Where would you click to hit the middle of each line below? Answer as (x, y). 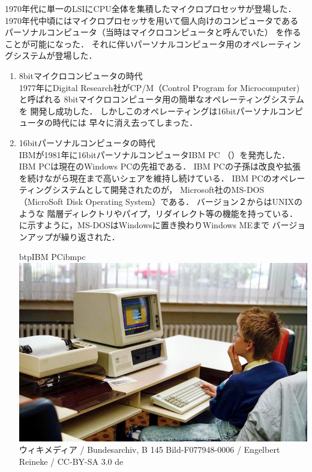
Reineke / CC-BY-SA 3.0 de (71, 461)
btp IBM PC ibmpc (52, 257)
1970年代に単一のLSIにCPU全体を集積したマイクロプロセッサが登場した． (151, 8)
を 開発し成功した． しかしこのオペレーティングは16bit (127, 111)
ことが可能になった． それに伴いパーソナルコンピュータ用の (124, 43)
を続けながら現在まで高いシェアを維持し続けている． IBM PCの (145, 178)
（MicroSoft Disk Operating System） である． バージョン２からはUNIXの (160, 201)
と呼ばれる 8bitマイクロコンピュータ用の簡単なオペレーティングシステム (162, 99)
